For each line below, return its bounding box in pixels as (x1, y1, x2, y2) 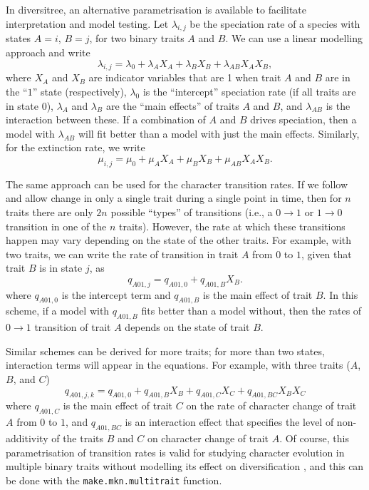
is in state (39, 260, 83, 275)
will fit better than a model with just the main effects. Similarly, (78, 126, 360, 141)
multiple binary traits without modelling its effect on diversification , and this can (6, 459, 364, 474)
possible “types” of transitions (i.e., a (110, 204, 273, 219)
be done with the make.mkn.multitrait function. (6, 472, 222, 487)
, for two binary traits (89, 31, 184, 46)
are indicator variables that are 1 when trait (88, 70, 281, 85)
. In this (323, 287, 358, 302)
